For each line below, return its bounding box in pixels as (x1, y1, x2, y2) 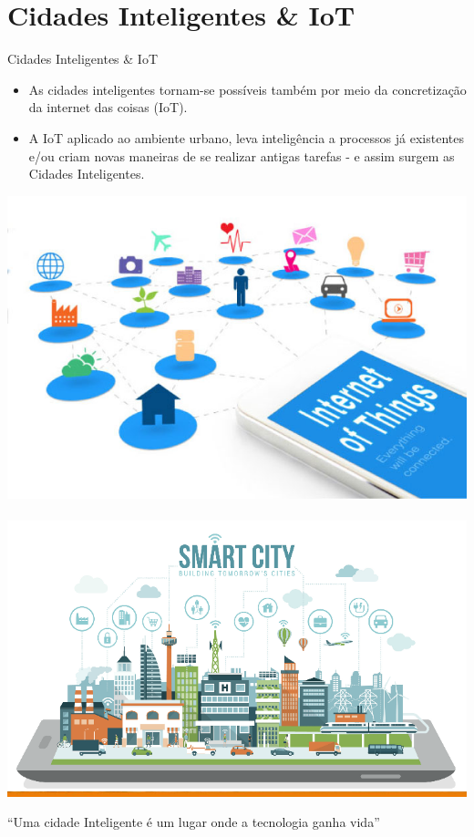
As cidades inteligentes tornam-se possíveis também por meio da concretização (28, 79, 467, 98)
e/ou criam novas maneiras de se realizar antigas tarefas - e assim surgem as (28, 146, 455, 165)
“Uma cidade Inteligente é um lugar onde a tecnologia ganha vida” (7, 812, 380, 832)
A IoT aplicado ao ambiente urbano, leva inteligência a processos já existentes (28, 128, 464, 147)
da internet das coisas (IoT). (28, 98, 188, 117)
